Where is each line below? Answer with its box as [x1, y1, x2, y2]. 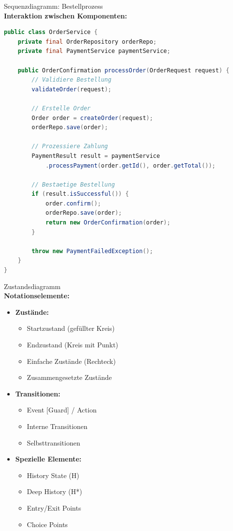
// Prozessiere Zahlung [31, 143, 108, 150]
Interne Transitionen [27, 421, 88, 431]
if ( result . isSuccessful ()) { [31, 190, 129, 198]
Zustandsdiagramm [4, 281, 61, 291]
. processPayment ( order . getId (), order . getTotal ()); [45, 162, 216, 169]
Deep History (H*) [27, 486, 82, 497]
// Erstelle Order [31, 104, 91, 112]
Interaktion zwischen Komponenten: [4, 10, 127, 20]
